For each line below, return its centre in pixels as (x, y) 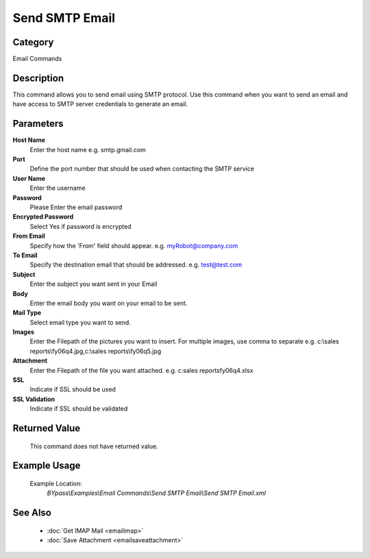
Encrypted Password (43, 217)
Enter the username (58, 188)
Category (33, 42)
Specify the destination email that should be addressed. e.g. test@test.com (136, 265)
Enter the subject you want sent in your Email (94, 284)
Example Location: (56, 484)
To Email (25, 255)
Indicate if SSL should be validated (79, 409)
